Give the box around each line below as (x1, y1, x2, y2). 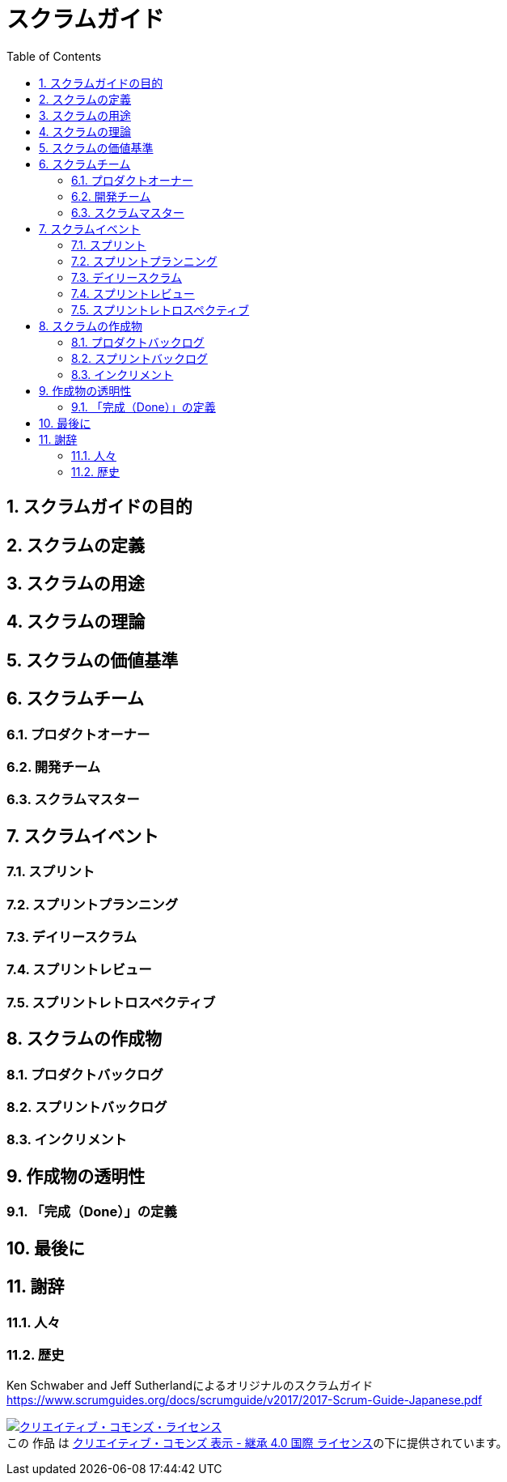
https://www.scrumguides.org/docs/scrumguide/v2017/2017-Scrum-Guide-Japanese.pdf (6, 1393, 483, 1407)
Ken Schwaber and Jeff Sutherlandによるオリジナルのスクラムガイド (6, 1378, 374, 1393)
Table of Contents (6, 49, 102, 63)
